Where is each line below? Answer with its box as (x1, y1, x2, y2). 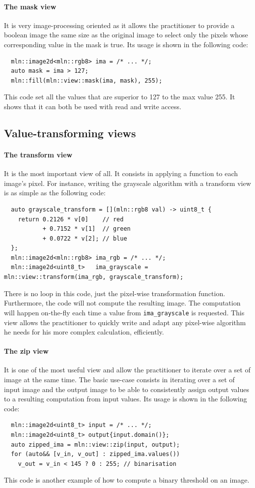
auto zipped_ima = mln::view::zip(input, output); (11, 441, 180, 448)
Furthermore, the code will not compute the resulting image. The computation (4, 298, 241, 308)
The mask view (4, 1, 57, 11)
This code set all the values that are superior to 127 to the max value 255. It (4, 91, 235, 102)
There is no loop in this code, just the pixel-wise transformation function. (4, 288, 226, 298)
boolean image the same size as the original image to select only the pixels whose (4, 30, 248, 40)
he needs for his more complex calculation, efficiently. (4, 327, 164, 337)
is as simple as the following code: (4, 187, 106, 198)
